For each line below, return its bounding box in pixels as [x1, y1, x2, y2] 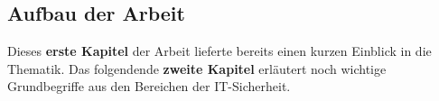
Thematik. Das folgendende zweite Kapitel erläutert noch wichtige [7, 59, 387, 78]
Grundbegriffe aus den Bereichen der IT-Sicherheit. [7, 77, 291, 96]
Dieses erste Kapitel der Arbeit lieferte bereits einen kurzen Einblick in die [7, 41, 432, 60]
